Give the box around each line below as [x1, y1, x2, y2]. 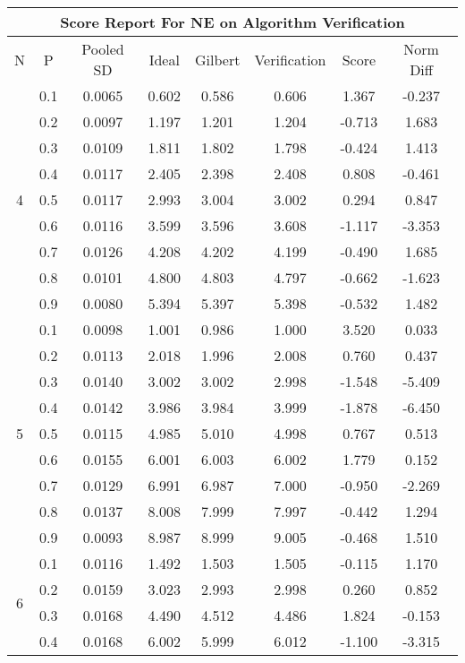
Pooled [81, 39, 124, 59]
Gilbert [195, 48, 241, 70]
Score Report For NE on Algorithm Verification [60, 12, 405, 32]
